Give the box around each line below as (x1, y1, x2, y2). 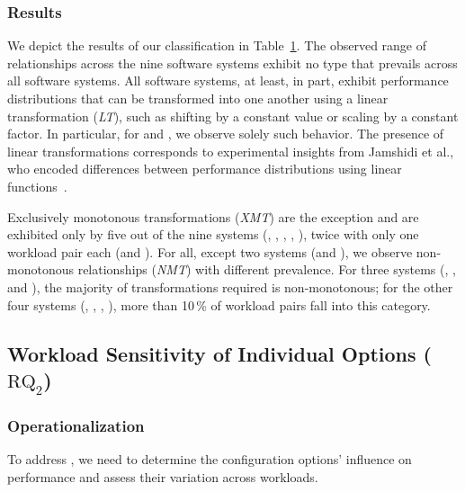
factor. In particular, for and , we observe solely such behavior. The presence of (7, 124, 444, 143)
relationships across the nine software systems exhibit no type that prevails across (7, 53, 458, 72)
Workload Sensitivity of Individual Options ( (7, 339, 432, 367)
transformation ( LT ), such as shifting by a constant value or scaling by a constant (7, 106, 459, 125)
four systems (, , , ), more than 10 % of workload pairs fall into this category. (7, 295, 431, 314)
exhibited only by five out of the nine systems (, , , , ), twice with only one (7, 225, 419, 244)
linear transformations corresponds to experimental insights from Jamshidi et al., (7, 141, 454, 160)
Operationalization (7, 415, 145, 437)
